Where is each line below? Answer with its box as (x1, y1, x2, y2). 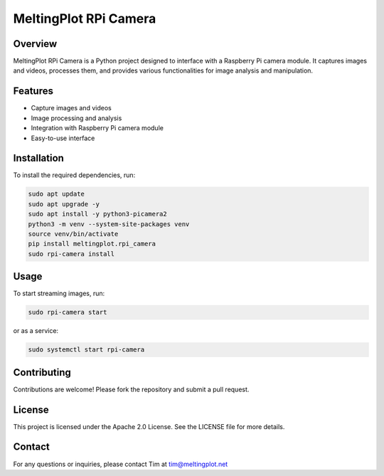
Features (13, 85, 53, 97)
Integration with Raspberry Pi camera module (31, 124, 164, 132)
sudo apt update (28, 190, 85, 199)
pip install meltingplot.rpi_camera (28, 240, 156, 248)
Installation (13, 152, 64, 164)
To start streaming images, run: (13, 289, 105, 298)
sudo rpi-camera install (28, 250, 115, 258)
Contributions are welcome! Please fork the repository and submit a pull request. (13, 385, 250, 393)
